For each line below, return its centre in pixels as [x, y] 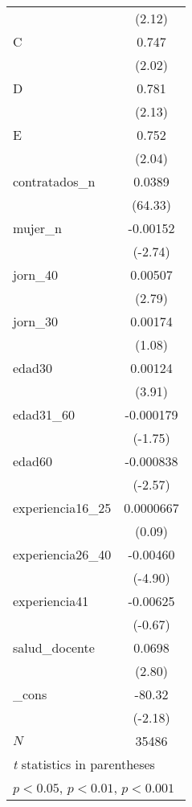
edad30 [33, 368]
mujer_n [37, 228]
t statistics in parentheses [84, 764]
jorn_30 [36, 321]
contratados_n [54, 181]
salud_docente [54, 647]
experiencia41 [51, 601]
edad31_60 [44, 414]
